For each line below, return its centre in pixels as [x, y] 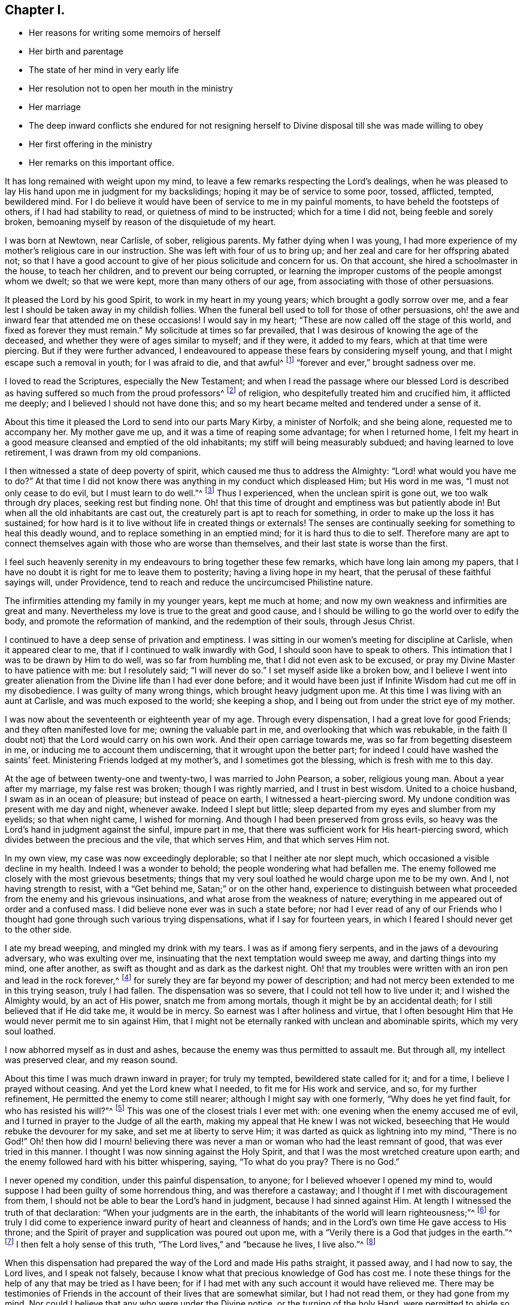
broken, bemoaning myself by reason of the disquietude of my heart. [140, 222]
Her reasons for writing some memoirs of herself [125, 33]
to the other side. [38, 930]
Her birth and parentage [76, 51]
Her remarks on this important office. [102, 163]
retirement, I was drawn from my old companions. [103, 452]
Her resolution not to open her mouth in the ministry [131, 89]
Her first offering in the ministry [91, 144]
